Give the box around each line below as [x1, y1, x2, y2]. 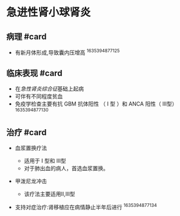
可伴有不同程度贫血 [14, 93, 63, 100]
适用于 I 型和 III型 [23, 157, 66, 164]
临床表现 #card [6, 68, 63, 78]
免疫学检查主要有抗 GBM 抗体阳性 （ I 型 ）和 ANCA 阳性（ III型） [14, 100, 178, 107]
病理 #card [6, 31, 47, 42]
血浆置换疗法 [14, 144, 47, 151]
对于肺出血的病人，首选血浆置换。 [23, 164, 109, 172]
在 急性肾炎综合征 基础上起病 [14, 85, 84, 92]
